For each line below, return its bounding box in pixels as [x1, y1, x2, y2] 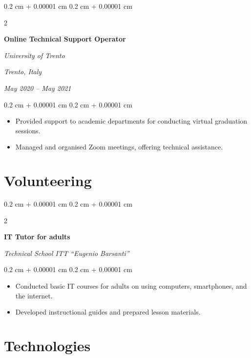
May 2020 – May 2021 [4, 83, 71, 93]
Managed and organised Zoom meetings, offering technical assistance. [15, 142, 223, 152]
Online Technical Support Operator [4, 34, 126, 44]
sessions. [15, 125, 41, 135]
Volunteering [4, 170, 92, 190]
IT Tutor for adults [4, 232, 70, 242]
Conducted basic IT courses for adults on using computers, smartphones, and [15, 281, 247, 291]
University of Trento [4, 50, 65, 60]
